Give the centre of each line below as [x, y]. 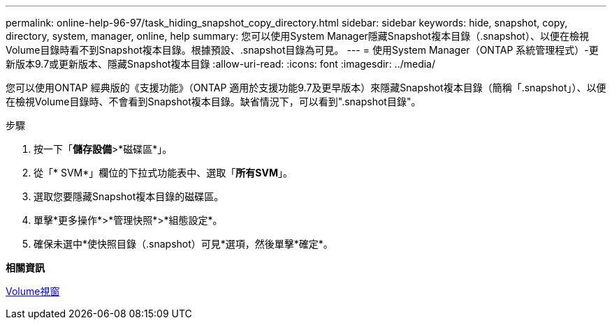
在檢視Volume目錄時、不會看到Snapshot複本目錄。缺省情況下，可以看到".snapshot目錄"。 [213, 101]
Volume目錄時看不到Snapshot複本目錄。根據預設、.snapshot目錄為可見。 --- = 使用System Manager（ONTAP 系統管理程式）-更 [302, 50]
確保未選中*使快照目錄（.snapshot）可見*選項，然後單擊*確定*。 [183, 244]
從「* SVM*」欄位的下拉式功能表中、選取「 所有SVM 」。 [163, 173]
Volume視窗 [33, 291]
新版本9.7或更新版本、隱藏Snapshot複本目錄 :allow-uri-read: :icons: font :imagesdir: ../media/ [221, 64]
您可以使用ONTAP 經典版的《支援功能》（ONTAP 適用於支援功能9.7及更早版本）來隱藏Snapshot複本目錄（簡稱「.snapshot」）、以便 [306, 88]
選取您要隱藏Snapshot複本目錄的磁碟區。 [129, 196]
